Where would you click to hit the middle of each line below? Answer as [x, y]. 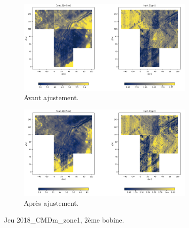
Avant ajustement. [51, 97]
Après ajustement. [51, 202]
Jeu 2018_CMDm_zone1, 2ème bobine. [64, 219]
